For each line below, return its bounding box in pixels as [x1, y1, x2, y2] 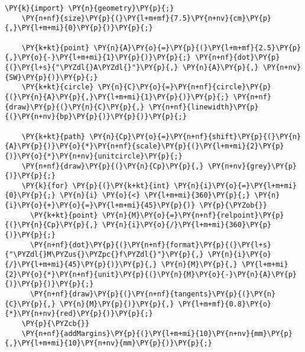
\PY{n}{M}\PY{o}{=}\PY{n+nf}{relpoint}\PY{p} [102, 211, 284, 219]
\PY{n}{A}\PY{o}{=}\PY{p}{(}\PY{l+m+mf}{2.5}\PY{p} [93, 43, 301, 52]
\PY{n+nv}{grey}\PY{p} [207, 162, 297, 170]
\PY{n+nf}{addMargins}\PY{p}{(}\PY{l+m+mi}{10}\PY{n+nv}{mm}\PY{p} [21, 329, 293, 338]
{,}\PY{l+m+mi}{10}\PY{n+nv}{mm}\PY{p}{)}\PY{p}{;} [5, 339, 212, 348]
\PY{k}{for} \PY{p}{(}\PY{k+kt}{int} [21, 181, 170, 190]
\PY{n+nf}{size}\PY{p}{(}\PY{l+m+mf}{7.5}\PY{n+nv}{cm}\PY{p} [21, 14, 272, 22]
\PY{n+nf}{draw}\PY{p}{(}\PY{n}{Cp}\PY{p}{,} [21, 162, 204, 170]
